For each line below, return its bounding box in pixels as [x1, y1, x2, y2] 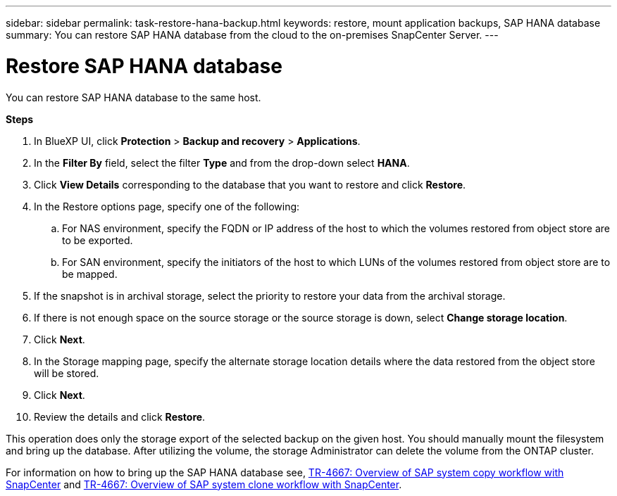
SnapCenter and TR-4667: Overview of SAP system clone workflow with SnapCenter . [6, 478, 402, 490]
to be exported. [62, 234, 133, 246]
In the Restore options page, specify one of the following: [34, 200, 300, 212]
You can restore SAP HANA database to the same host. [6, 91, 261, 103]
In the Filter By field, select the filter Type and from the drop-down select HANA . [34, 156, 410, 169]
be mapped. [62, 267, 118, 280]
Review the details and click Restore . [34, 410, 206, 423]
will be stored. [34, 367, 99, 379]
